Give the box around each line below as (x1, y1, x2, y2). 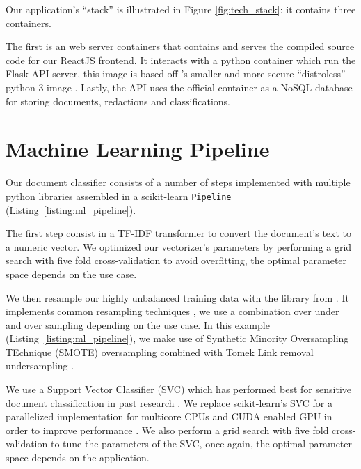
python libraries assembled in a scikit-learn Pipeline (6, 188, 232, 203)
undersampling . (6, 358, 74, 373)
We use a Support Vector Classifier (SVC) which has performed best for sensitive (6, 382, 351, 397)
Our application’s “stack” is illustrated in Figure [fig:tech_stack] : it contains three (6, 2, 356, 16)
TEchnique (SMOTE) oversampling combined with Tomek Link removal (6, 344, 314, 359)
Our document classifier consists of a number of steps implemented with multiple (6, 175, 351, 190)
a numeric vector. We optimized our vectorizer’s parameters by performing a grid (6, 239, 352, 254)
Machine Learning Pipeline (6, 134, 270, 163)
